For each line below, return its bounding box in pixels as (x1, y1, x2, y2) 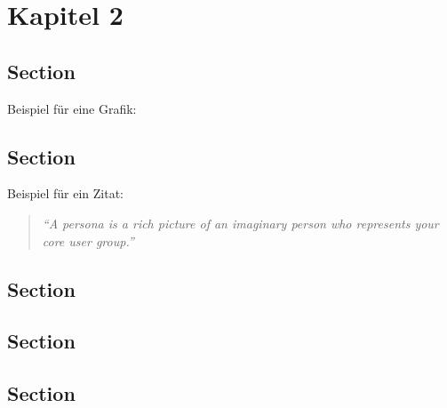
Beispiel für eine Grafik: (7, 99, 137, 117)
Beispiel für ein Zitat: (7, 184, 124, 203)
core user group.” (42, 231, 134, 250)
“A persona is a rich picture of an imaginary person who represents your (42, 213, 439, 232)
